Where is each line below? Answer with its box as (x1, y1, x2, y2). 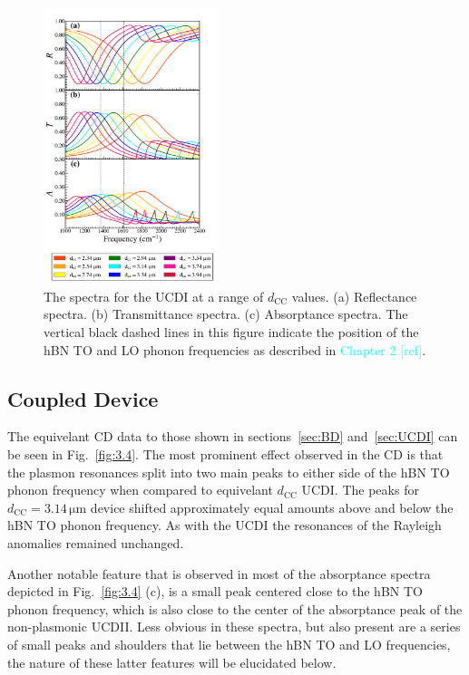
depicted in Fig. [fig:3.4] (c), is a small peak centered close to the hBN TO (7, 582, 423, 601)
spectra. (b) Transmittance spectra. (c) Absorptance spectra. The (44, 304, 408, 323)
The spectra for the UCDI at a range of (44, 286, 264, 305)
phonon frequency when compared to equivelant (7, 480, 273, 499)
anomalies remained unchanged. (7, 534, 184, 552)
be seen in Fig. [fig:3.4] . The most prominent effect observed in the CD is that (7, 445, 444, 464)
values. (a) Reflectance (291, 286, 417, 305)
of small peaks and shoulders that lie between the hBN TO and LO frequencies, (7, 634, 451, 653)
